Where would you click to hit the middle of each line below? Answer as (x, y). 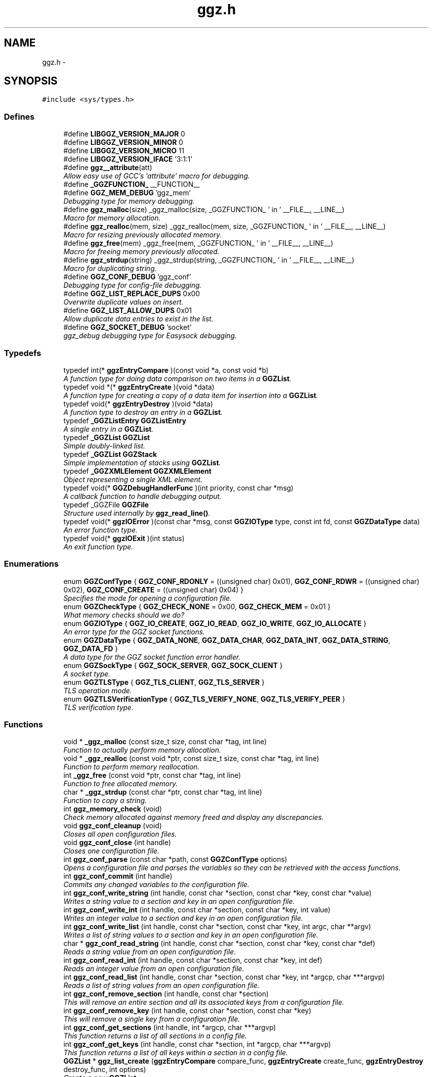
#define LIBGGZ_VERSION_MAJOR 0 (124, 134)
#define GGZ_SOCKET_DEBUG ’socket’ (128, 327)
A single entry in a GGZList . (108, 429)
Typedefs (23, 353)
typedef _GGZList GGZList (107, 437)
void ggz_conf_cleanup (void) (113, 826)
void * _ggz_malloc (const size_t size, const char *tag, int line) (165, 742)
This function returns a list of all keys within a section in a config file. (176, 1053)
